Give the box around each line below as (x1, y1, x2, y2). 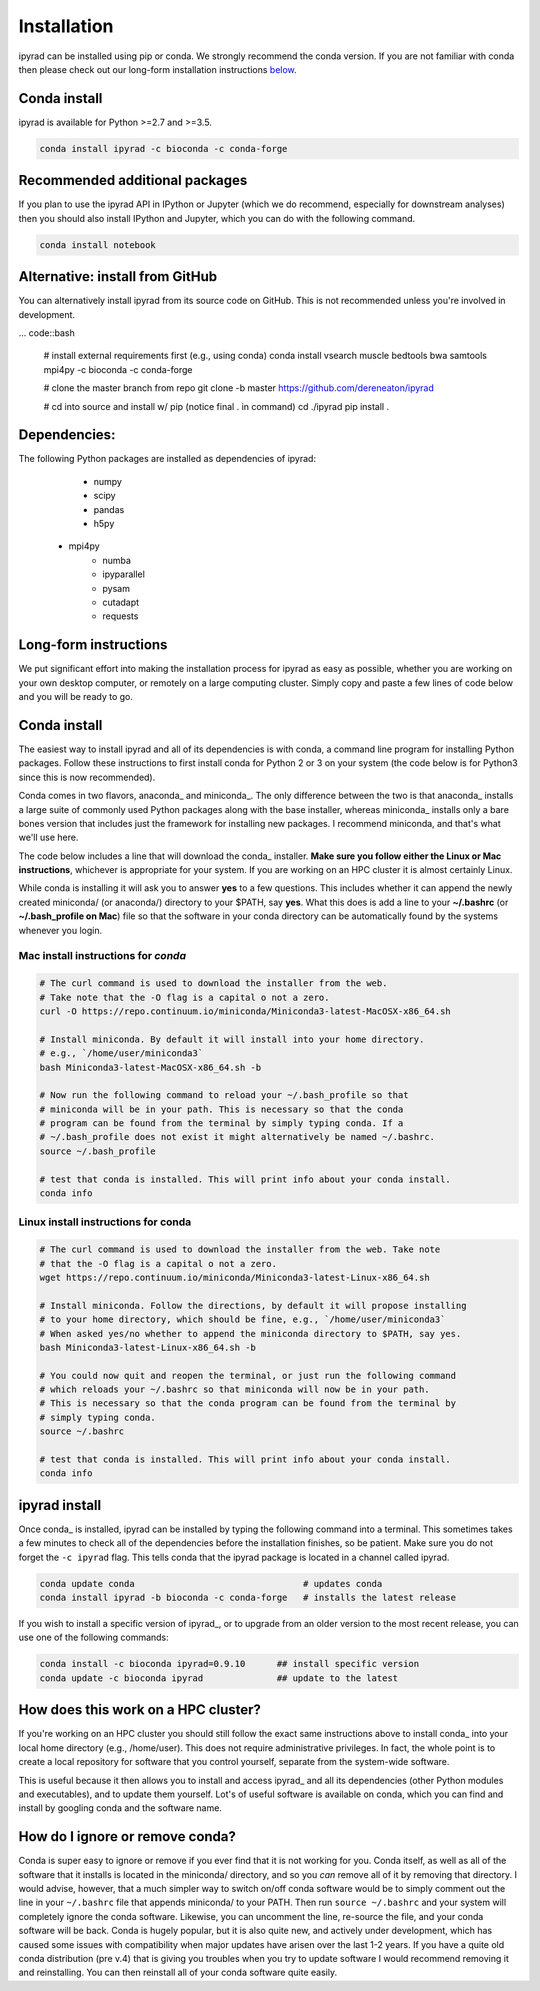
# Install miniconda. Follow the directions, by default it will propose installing (39, 1300, 467, 1311)
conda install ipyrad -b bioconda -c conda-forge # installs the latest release (39, 1592, 457, 1604)
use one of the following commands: (18, 1631, 169, 1644)
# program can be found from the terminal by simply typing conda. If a (39, 1118, 404, 1129)
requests (102, 610, 139, 622)
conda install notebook (39, 239, 157, 250)
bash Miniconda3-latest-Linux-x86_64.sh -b (39, 1341, 257, 1353)
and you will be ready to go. (18, 691, 134, 703)
